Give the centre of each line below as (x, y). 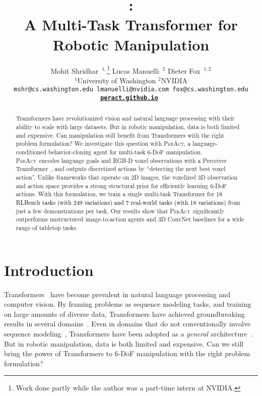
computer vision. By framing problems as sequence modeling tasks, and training (128, 304)
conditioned (31, 152)
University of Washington (117, 80)
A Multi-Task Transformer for (131, 24)
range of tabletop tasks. (47, 227)
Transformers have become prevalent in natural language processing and (117, 294)
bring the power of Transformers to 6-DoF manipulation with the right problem (127, 353)
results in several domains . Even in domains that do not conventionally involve (127, 324)
